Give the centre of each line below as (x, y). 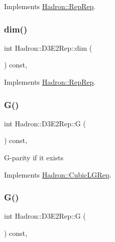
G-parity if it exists (34, 157)
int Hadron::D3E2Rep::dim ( (48, 47)
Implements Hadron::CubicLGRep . (58, 174)
